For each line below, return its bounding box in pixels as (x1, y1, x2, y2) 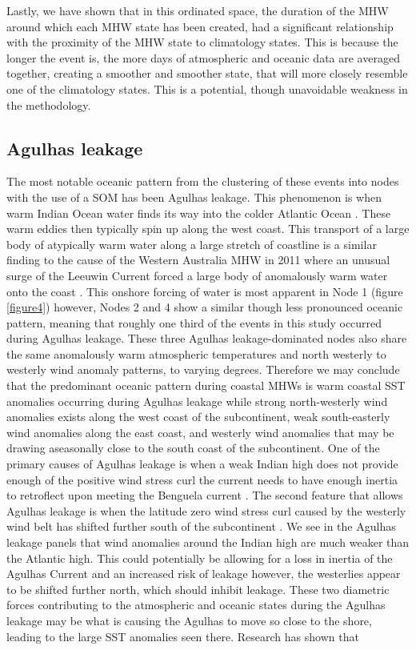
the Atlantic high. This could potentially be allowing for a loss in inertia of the (6, 549, 393, 566)
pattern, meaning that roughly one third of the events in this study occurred (6, 314, 382, 331)
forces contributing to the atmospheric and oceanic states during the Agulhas (6, 596, 386, 613)
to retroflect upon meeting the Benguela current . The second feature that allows (6, 487, 403, 504)
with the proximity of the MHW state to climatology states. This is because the (6, 34, 398, 50)
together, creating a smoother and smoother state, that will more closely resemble (6, 65, 408, 82)
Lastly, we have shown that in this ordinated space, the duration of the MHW (6, 2, 389, 18)
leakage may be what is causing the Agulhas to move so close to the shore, (6, 612, 372, 628)
